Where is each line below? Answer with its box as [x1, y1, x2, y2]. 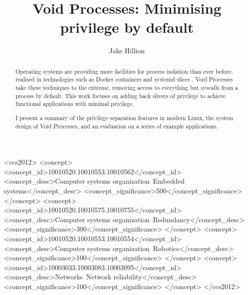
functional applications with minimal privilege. [15, 100, 134, 108]
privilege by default [60, 17, 194, 37]
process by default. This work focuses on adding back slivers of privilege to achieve [15, 91, 226, 100]
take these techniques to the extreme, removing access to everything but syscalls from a [15, 84, 238, 92]
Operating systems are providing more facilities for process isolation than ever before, [15, 67, 233, 75]
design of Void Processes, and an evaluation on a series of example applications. [15, 122, 218, 130]
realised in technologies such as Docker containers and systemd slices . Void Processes [15, 75, 233, 84]
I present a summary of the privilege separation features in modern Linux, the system [15, 113, 233, 122]
